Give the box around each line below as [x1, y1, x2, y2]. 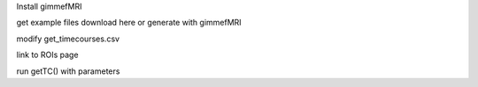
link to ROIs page [16, 49, 79, 61]
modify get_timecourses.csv [16, 33, 119, 44]
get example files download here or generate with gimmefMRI [16, 18, 243, 28]
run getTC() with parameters [16, 66, 120, 76]
